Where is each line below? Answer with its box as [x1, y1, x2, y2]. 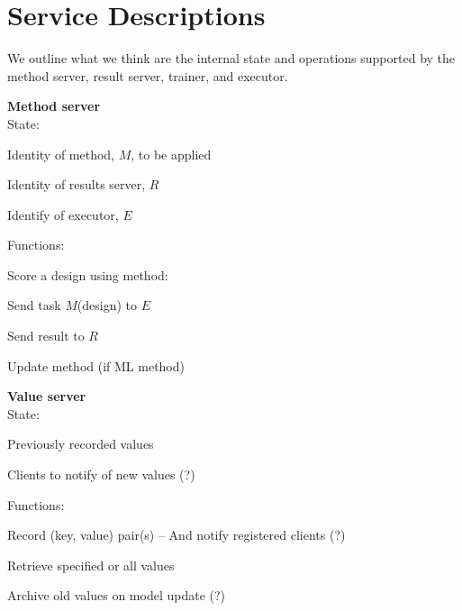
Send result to [7, 326, 85, 345]
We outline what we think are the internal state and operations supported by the [7, 49, 456, 68]
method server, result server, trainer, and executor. [7, 66, 288, 85]
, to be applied [131, 144, 212, 163]
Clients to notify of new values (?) [7, 465, 195, 484]
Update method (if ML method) [7, 356, 185, 375]
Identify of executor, [7, 205, 119, 223]
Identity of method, [7, 144, 115, 163]
